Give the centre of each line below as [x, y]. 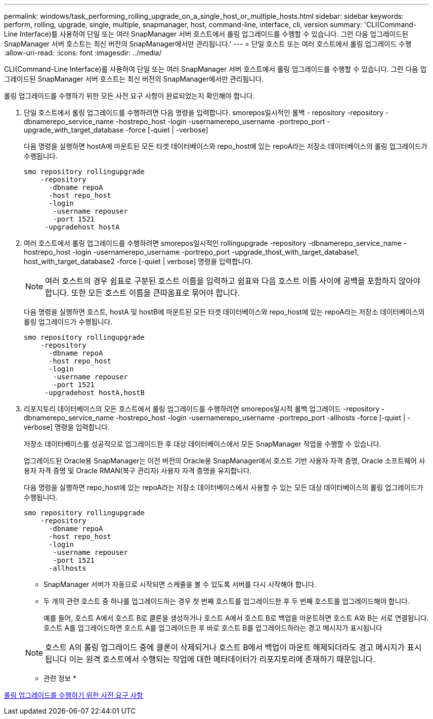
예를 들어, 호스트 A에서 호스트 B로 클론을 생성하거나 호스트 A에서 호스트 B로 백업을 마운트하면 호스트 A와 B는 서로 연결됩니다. [236, 618]
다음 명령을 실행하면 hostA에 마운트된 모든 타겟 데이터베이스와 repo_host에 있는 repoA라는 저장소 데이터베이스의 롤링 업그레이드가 [226, 146]
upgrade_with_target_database [74, 130]
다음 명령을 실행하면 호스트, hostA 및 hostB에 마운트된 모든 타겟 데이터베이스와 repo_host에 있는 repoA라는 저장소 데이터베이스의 [224, 312]
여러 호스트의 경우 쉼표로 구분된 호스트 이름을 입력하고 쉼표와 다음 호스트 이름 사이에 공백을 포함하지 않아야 [233, 281]
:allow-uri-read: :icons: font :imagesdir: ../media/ [83, 53]
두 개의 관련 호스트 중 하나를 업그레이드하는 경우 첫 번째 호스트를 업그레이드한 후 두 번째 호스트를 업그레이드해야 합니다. [227, 601]
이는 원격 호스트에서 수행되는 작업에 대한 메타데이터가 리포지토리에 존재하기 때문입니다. [222, 659]
